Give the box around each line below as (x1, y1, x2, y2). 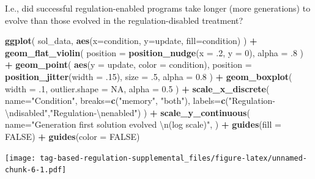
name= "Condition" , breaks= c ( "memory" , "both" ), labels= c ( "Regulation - (5, 94, 275, 107)
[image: (5, 153, 36, 163)
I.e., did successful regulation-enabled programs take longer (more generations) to (5, 2, 311, 14)
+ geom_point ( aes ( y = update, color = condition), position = (5, 58, 252, 71)
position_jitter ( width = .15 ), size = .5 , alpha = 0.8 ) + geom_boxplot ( (5, 70, 292, 82)
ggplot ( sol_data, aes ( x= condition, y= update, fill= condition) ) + (5, 34, 258, 47)
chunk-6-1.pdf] (5, 166, 67, 175)
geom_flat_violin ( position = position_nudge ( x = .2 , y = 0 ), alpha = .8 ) (5, 46, 304, 59)
